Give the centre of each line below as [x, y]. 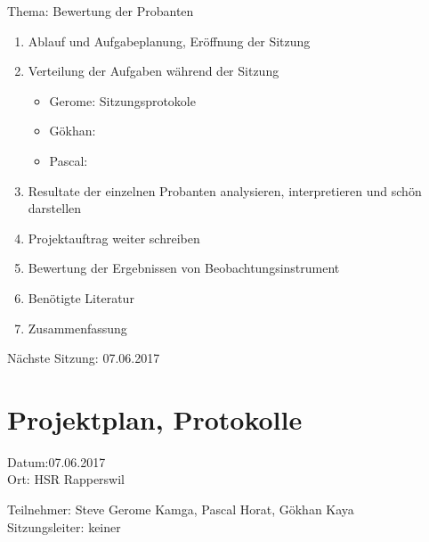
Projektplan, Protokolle [155, 419]
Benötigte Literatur [81, 297]
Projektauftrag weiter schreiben [114, 238]
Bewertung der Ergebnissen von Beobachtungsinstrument [184, 268]
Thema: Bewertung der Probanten [101, 11]
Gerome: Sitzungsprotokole [122, 100]
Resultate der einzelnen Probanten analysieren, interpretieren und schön [225, 190]
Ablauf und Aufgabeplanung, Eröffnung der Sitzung [169, 41]
